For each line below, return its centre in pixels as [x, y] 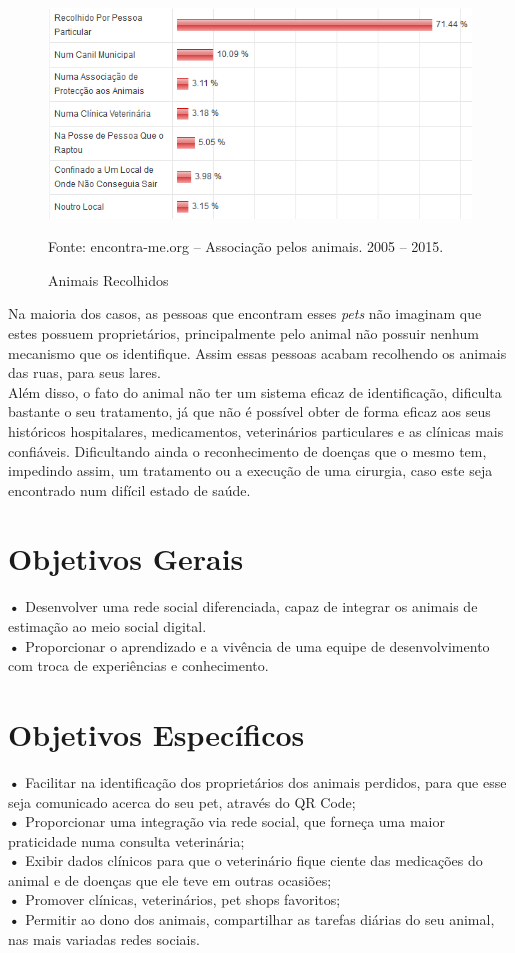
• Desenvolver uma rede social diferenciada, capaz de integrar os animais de [243, 606]
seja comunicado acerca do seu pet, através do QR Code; [182, 801]
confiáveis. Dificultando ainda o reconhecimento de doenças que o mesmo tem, [247, 450]
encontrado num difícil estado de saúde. [129, 489]
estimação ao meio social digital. [107, 626]
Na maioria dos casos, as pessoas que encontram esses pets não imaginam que [245, 313]
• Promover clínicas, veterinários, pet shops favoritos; [174, 899]
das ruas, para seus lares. [84, 372]
